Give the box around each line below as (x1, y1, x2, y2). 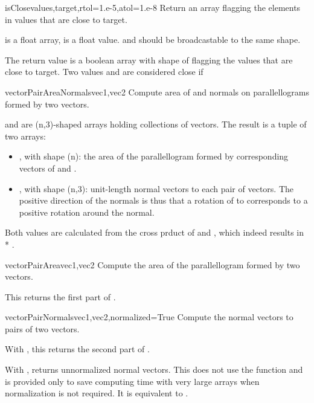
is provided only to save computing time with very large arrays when (5, 375, 260, 387)
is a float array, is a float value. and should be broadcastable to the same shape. (5, 33, 301, 46)
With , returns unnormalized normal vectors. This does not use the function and (5, 363, 303, 376)
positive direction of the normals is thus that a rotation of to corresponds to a (19, 194, 308, 207)
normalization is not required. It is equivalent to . (5, 387, 188, 399)
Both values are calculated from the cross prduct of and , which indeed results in (5, 226, 304, 239)
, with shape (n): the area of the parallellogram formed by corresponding (19, 150, 289, 163)
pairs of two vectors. (5, 322, 80, 335)
